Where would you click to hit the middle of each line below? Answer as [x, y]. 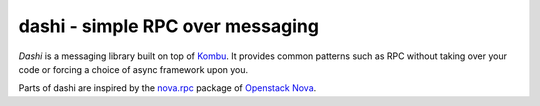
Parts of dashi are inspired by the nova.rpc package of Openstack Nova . [167, 88]
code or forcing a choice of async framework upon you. [133, 69]
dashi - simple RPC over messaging [169, 26]
